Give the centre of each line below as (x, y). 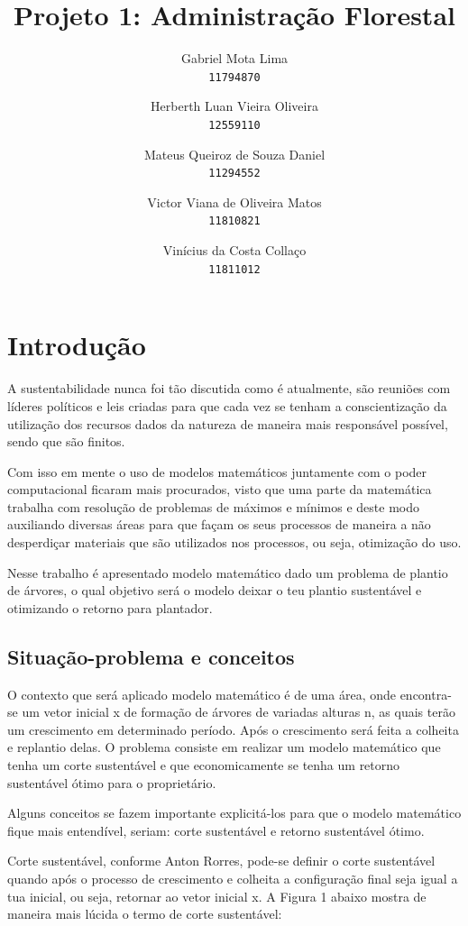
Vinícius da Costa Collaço (234, 250)
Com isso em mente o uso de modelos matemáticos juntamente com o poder (217, 471)
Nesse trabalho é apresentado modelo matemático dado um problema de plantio (228, 572)
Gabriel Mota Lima (234, 58)
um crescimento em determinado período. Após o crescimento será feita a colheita (233, 729)
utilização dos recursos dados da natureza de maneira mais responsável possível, (228, 423)
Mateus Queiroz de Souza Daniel (234, 154)
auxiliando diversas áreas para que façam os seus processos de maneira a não (219, 524)
